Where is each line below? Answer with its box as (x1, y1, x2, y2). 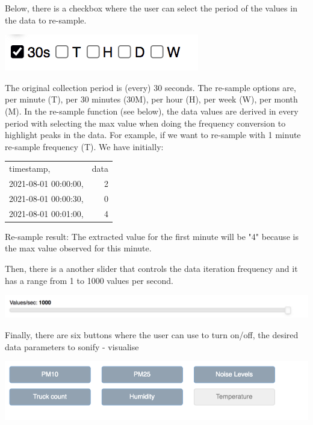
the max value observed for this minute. (5, 242, 152, 254)
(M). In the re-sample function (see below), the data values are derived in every (5, 104, 299, 117)
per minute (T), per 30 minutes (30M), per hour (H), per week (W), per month (5, 93, 298, 105)
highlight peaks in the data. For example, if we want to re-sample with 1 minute (5, 128, 301, 141)
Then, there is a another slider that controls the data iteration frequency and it (5, 262, 298, 274)
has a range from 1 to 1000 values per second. (5, 274, 173, 286)
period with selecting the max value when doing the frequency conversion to (5, 116, 286, 129)
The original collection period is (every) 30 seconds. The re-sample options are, (5, 81, 296, 93)
